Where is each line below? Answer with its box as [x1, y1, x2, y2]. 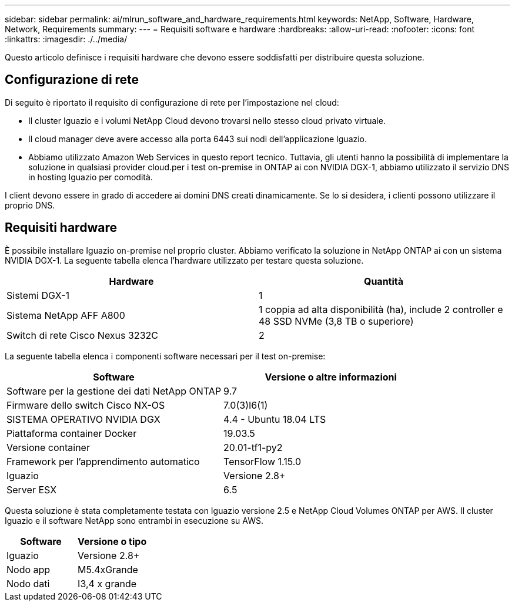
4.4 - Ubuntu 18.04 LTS [223, 413, 326, 425]
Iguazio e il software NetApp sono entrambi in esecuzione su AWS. [5, 515, 263, 526]
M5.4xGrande [78, 563, 138, 575]
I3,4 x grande [78, 577, 137, 590]
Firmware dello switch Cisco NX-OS [6, 399, 165, 411]
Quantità [363, 275, 404, 287]
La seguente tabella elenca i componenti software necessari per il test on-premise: [5, 351, 326, 361]
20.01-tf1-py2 [223, 441, 283, 453]
